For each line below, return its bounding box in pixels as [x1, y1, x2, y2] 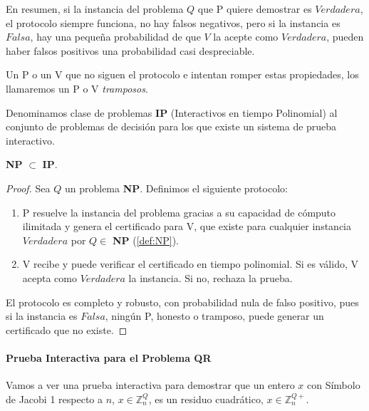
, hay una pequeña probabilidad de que [30, 29, 201, 44]
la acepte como [213, 29, 279, 44]
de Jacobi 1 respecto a [6, 391, 103, 406]
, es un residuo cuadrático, [148, 391, 264, 406]
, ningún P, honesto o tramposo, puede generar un [105, 308, 324, 323]
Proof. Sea [6, 180, 51, 195]
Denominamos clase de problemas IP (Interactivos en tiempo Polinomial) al [6, 105, 338, 120]
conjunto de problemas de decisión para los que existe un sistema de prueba [6, 119, 337, 134]
